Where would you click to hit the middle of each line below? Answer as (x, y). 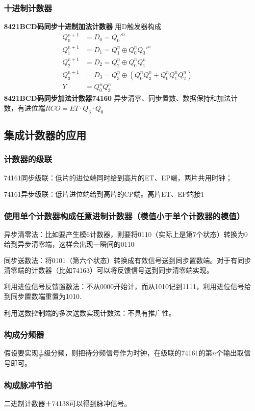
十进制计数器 (28, 8)
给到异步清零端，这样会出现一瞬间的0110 (69, 244)
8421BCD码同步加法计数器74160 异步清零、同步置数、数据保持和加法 (117, 98)
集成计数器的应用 (45, 134)
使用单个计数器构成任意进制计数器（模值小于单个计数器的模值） (124, 216)
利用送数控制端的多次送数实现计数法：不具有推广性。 (90, 312)
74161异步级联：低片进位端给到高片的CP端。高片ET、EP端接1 (104, 194)
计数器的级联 (28, 159)
